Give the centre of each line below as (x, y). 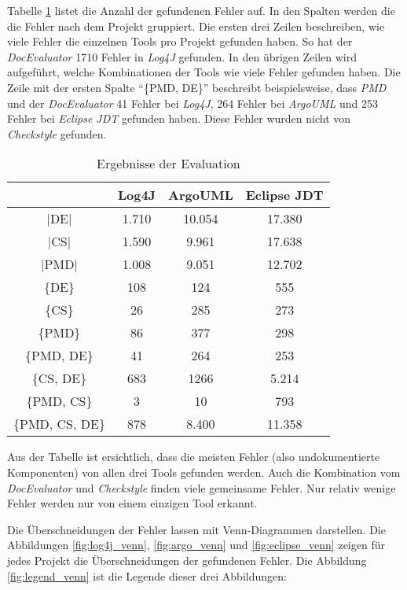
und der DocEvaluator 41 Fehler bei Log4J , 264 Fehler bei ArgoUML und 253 (192, 103)
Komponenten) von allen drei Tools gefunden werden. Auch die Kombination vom (204, 472)
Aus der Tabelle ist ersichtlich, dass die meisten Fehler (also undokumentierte (194, 457)
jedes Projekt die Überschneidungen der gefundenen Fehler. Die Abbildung (187, 560)
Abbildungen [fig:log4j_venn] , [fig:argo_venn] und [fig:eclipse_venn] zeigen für (196, 545)
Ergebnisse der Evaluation (169, 164)
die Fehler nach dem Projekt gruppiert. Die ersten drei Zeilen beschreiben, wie (196, 26)
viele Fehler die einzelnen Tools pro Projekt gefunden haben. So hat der (180, 41)
